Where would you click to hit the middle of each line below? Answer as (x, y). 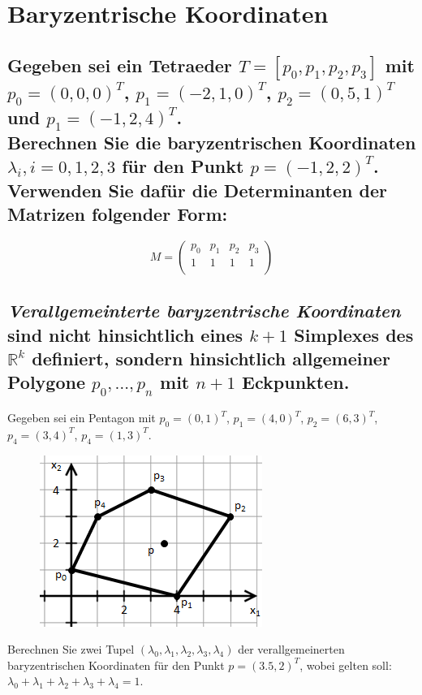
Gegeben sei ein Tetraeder (120, 65)
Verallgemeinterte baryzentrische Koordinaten (204, 311)
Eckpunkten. (296, 382)
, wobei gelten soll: (346, 665)
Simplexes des (354, 334)
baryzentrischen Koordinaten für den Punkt (116, 665)
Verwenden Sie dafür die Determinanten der (197, 190)
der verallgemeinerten (291, 649)
